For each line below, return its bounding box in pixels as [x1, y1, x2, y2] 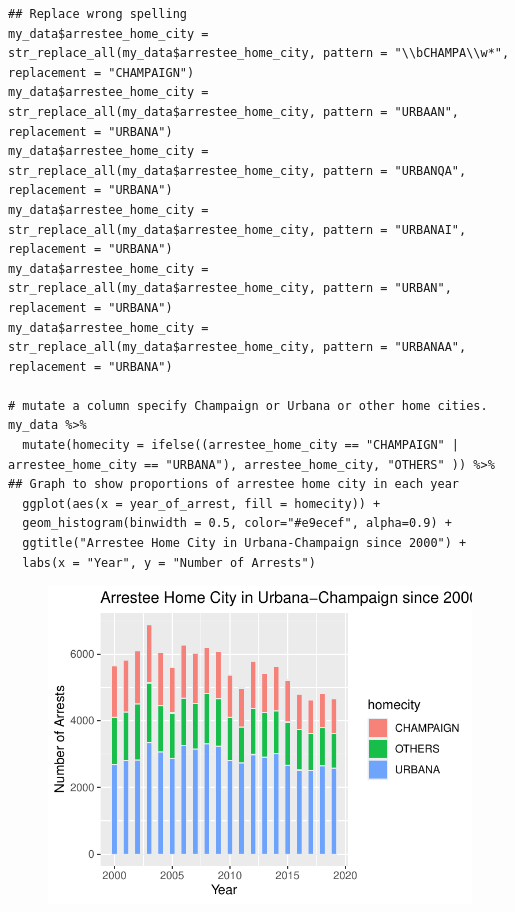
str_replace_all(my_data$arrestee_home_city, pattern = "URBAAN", [8, 104, 460, 119]
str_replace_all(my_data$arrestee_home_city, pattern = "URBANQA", [8, 163, 467, 178]
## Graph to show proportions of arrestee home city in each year [8, 477, 460, 492]
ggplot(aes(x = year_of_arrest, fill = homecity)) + [22, 496, 381, 511]
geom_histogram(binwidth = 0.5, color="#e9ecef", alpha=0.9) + [22, 516, 452, 531]
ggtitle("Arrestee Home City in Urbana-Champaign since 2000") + [22, 536, 467, 551]
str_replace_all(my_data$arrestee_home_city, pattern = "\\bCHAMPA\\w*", [8, 46, 510, 61]
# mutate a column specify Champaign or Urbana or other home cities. [8, 398, 488, 413]
